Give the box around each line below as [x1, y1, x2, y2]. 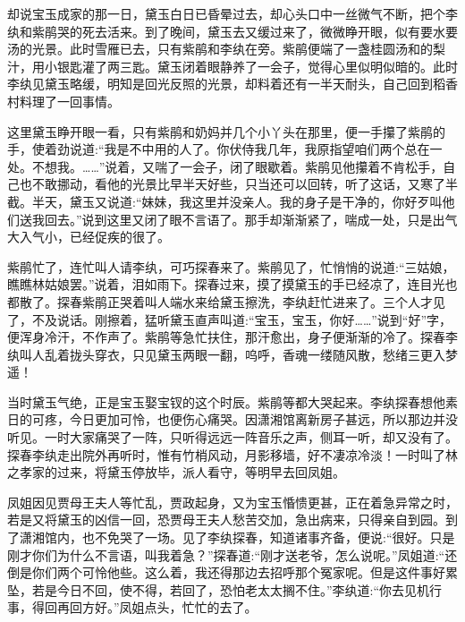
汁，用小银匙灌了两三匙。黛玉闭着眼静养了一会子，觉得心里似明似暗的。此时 [7, 56, 458, 75]
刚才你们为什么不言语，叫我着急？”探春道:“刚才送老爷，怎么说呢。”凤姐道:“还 [7, 545, 458, 564]
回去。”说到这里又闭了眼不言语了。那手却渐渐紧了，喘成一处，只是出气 [44, 209, 458, 228]
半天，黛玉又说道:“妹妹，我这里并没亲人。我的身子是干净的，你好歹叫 [31, 192, 443, 210]
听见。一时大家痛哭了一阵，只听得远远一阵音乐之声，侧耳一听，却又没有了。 [7, 428, 458, 447]
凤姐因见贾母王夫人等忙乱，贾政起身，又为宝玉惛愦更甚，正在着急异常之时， [7, 492, 458, 511]
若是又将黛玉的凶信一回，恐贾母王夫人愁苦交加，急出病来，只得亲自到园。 [7, 510, 445, 529]
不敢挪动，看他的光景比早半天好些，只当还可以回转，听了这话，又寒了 [31, 175, 445, 193]
